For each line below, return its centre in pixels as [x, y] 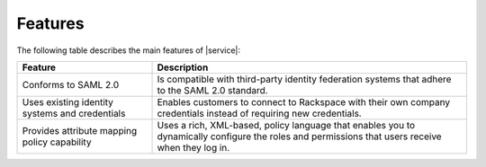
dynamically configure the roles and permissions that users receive [299, 136]
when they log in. [193, 147]
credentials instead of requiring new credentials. [259, 113]
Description [183, 67]
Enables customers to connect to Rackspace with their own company [303, 101]
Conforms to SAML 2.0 [71, 84]
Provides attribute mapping [80, 130]
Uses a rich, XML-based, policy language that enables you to [286, 125]
